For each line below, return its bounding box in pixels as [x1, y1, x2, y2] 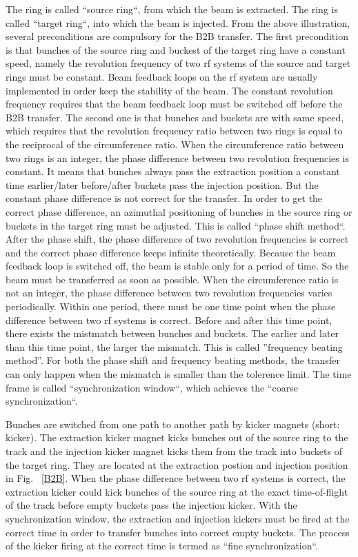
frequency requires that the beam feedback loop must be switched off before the [6, 97, 343, 111]
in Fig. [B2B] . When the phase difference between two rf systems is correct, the [6, 471, 346, 485]
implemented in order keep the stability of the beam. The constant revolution [6, 83, 333, 97]
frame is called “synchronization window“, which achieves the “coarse [6, 380, 298, 394]
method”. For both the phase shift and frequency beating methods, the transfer [6, 353, 340, 367]
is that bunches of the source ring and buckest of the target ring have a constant [6, 42, 346, 57]
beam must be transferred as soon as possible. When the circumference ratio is [6, 272, 339, 286]
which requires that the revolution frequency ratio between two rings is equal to [6, 123, 343, 138]
